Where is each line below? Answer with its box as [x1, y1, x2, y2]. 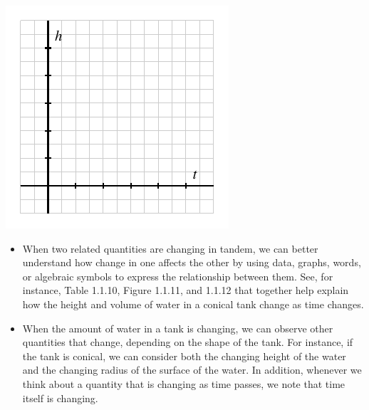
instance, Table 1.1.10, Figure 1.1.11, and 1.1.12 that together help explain [22, 283, 349, 298]
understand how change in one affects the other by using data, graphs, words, [22, 255, 361, 270]
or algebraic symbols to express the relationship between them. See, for [22, 268, 333, 283]
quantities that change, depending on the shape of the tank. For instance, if [22, 335, 353, 349]
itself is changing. [22, 390, 98, 405]
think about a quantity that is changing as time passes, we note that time [22, 376, 345, 391]
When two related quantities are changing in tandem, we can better [22, 241, 318, 256]
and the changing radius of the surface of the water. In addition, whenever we [22, 362, 362, 377]
